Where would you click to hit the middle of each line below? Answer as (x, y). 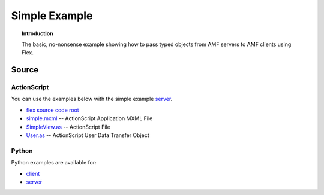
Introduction (37, 33)
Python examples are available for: (54, 163)
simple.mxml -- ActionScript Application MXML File (89, 118)
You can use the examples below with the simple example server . (92, 99)
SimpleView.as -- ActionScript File (68, 127)
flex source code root (52, 110)
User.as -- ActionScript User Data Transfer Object (88, 135)
